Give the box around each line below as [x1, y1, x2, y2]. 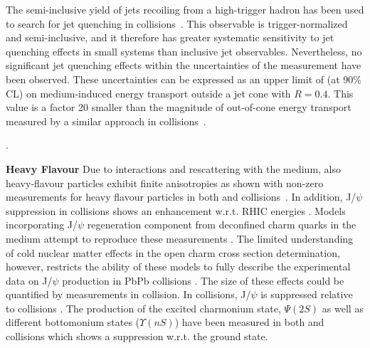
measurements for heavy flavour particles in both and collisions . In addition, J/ [6, 189, 356, 204]
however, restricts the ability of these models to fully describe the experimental [6, 259, 351, 274]
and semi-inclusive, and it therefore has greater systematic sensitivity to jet [6, 30, 334, 45]
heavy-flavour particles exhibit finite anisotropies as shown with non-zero [6, 175, 324, 190]
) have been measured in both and [174, 315, 324, 329]
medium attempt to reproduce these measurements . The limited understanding [6, 231, 354, 246]
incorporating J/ [6, 217, 78, 232]
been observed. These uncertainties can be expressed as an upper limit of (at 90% [6, 71, 361, 86]
